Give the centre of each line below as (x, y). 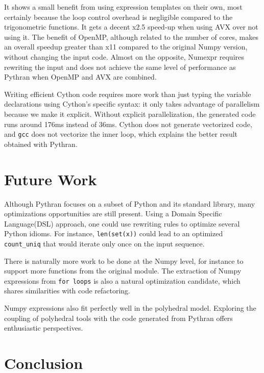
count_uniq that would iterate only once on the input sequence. (104, 243)
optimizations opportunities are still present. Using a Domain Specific (113, 214)
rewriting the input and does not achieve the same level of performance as (120, 67)
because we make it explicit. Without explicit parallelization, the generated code (130, 114)
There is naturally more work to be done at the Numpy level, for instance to (124, 260)
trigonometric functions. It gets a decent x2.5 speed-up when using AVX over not (131, 27)
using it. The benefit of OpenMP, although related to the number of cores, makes (131, 36)
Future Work (51, 179)
